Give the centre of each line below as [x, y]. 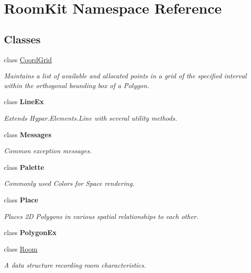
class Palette [24, 167]
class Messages [28, 134]
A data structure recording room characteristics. [75, 265]
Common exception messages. [48, 151]
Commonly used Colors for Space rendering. [69, 183]
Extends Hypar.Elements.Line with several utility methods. [91, 118]
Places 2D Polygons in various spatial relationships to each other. [101, 216]
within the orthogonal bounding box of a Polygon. [77, 85]
